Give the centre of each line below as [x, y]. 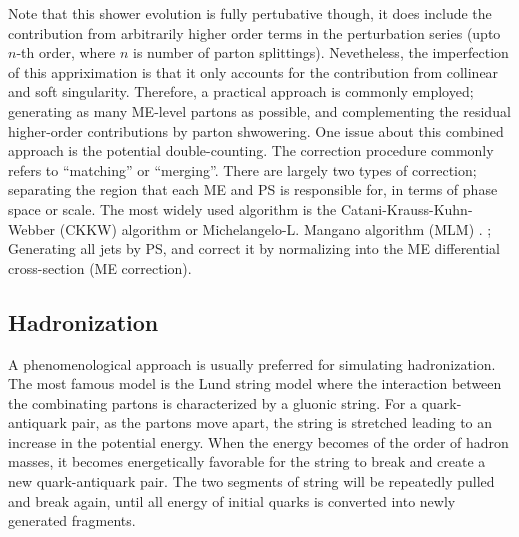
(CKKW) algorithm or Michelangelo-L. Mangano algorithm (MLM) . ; [275, 228]
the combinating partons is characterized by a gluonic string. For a [212, 402]
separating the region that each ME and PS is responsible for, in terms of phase [253, 189]
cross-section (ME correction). [100, 267]
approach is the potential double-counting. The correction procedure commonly [251, 150]
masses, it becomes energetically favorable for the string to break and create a [247, 461]
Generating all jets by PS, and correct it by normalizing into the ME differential [254, 248]
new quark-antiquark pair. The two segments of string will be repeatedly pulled [251, 481]
